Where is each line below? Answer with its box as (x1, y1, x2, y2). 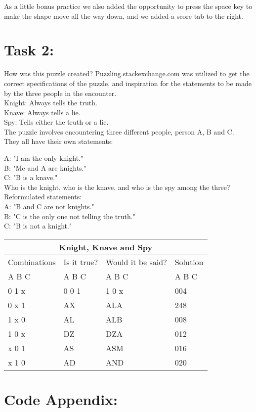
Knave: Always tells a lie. (4, 107, 81, 117)
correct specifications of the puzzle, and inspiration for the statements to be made (4, 78, 252, 88)
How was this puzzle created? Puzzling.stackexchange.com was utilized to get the (4, 68, 250, 79)
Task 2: (4, 40, 54, 60)
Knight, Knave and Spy (59, 241, 153, 253)
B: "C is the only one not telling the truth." (4, 211, 135, 221)
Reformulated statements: (4, 191, 82, 202)
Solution (174, 256, 204, 268)
